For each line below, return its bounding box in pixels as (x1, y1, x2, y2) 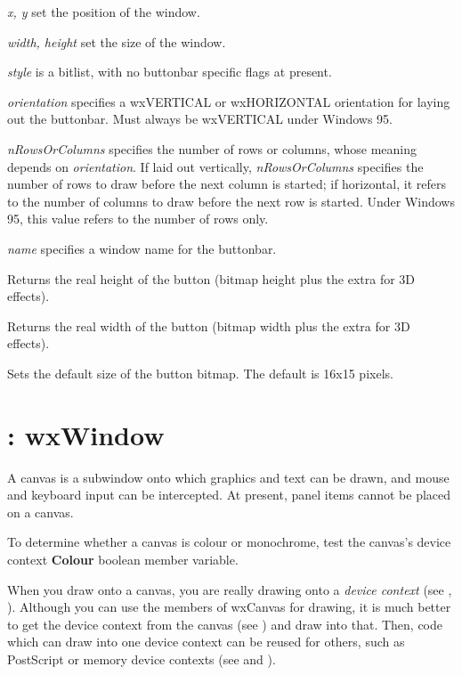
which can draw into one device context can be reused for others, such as (7, 632, 405, 651)
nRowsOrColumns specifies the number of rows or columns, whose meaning (7, 139, 417, 158)
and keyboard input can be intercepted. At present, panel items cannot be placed (7, 485, 451, 504)
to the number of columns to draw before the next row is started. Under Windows (7, 191, 455, 210)
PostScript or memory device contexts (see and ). (7, 649, 276, 668)
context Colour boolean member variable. (7, 550, 239, 568)
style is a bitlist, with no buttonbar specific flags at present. (7, 62, 332, 81)
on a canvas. (7, 502, 74, 521)
